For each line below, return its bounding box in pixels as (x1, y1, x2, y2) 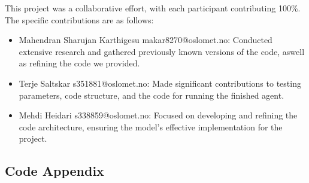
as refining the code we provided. (19, 57, 140, 69)
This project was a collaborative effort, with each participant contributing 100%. (5, 2, 301, 14)
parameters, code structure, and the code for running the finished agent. (19, 89, 284, 101)
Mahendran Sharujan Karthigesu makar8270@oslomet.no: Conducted (19, 33, 272, 46)
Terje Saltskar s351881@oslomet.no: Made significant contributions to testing (19, 77, 301, 89)
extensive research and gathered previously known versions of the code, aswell (19, 45, 305, 57)
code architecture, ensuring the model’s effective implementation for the (19, 120, 283, 133)
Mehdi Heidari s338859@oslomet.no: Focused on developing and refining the (19, 109, 298, 121)
